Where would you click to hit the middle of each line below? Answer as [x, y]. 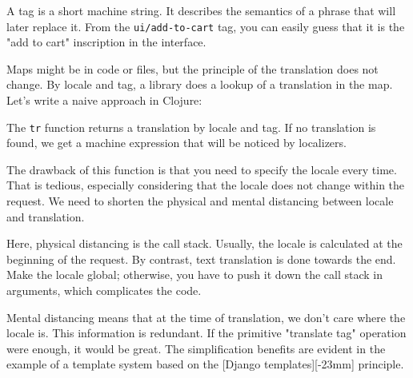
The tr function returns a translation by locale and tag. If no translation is [191, 127]
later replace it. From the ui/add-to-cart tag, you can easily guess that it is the [206, 26]
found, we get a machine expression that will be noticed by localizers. [176, 143]
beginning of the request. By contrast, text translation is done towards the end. [201, 259]
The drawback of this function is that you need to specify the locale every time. [202, 169]
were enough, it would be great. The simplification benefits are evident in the [196, 348]
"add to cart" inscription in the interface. [106, 42]
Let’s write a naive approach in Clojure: [104, 100]
